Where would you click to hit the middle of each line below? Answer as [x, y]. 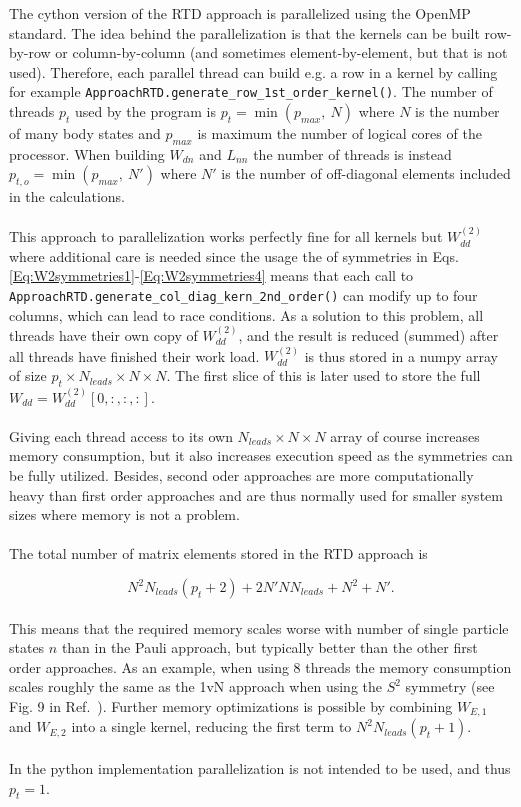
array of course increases [405, 435]
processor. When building [87, 153]
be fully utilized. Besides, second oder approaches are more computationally [241, 475]
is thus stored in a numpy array [401, 355]
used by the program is [145, 111]
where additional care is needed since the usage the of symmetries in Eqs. [234, 255]
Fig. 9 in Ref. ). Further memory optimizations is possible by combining [231, 705]
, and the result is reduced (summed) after [368, 335]
